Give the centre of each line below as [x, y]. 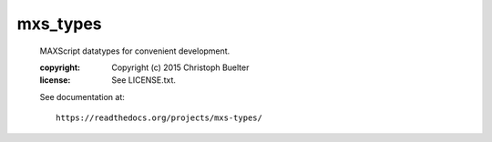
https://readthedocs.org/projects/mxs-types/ [159, 118]
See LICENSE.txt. [144, 80]
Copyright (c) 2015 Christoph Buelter [180, 67]
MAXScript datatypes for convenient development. [135, 51]
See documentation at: [82, 96]
